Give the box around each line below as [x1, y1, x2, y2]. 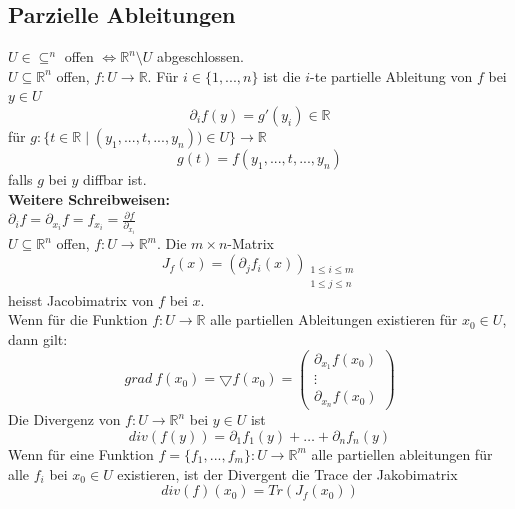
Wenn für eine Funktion [8, 443, 154, 464]
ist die [263, 65, 301, 86]
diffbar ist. [83, 168, 147, 189]
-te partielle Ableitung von [310, 65, 473, 86]
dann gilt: [8, 328, 68, 349]
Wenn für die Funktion [8, 309, 148, 330]
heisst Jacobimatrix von [8, 289, 154, 310]
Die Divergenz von [8, 409, 121, 430]
